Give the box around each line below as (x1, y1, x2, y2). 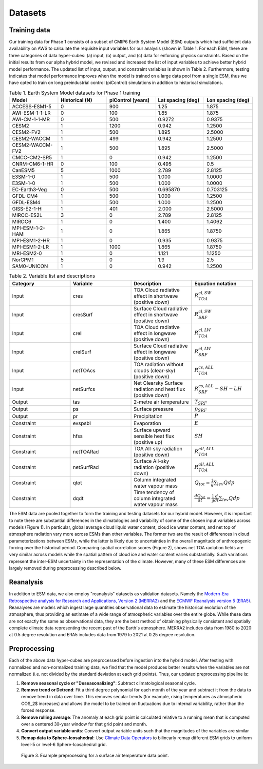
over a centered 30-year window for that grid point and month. (21, 721, 147, 727)
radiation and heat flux (133, 386, 185, 393)
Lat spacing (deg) (158, 97, 200, 104)
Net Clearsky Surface (133, 379, 183, 386)
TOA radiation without (133, 361, 184, 368)
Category (12, 280, 35, 287)
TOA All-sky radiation (133, 445, 183, 452)
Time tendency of (133, 489, 174, 496)
